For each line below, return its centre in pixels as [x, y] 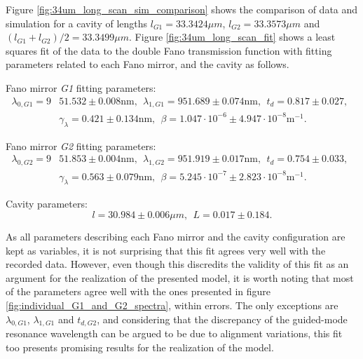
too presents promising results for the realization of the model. [140, 347]
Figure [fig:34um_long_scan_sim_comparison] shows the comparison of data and [182, 9]
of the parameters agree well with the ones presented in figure [138, 291]
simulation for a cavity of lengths [77, 23]
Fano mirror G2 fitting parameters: [81, 145]
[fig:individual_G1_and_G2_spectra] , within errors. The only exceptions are [172, 305]
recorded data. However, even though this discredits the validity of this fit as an [177, 264]
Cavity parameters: [47, 204]
